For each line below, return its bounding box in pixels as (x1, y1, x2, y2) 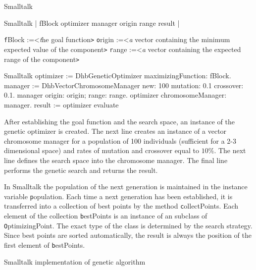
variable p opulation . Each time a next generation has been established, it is (4, 191, 233, 201)
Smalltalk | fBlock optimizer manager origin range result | (4, 17, 180, 28)
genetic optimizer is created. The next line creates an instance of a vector (4, 126, 227, 136)
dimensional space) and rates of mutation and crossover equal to (4, 145, 200, 156)
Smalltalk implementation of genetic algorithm (4, 256, 146, 267)
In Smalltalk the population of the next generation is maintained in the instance (4, 181, 248, 192)
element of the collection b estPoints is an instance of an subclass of (4, 211, 207, 220)
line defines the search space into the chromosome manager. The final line (4, 155, 228, 165)
